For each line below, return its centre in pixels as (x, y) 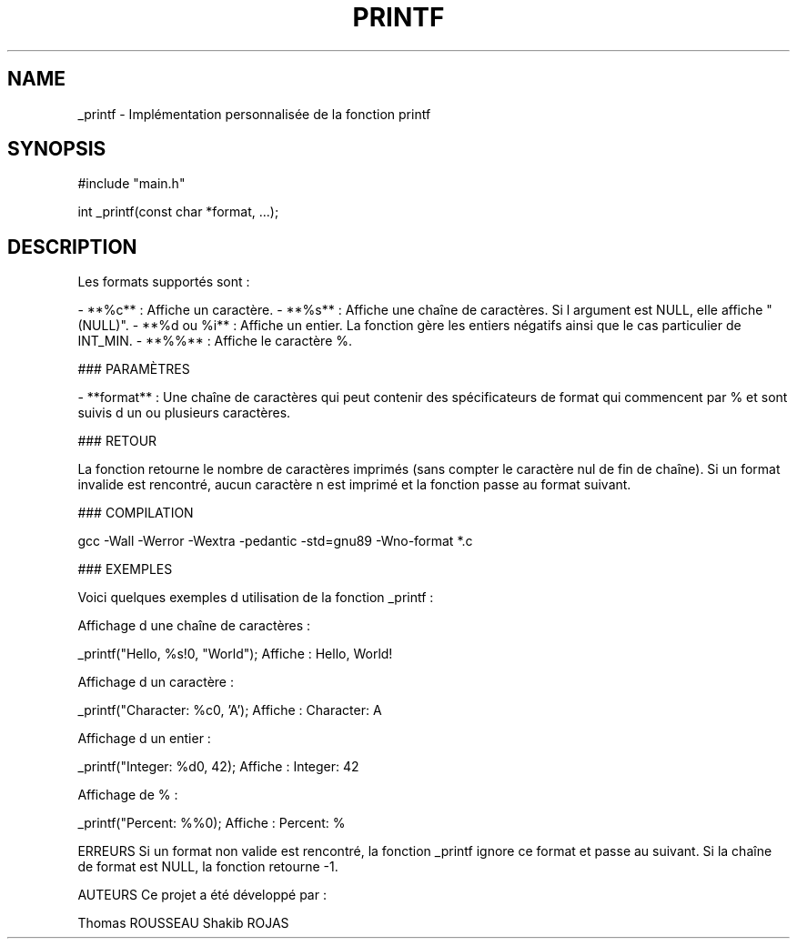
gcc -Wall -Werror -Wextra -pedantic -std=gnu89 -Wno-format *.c (275, 541)
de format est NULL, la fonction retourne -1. (208, 867)
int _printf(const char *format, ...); (178, 212)
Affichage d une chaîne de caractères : (194, 626)
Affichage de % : (128, 795)
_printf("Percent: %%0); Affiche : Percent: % (212, 823)
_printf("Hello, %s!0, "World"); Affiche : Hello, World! (235, 654)
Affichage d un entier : (144, 739)
